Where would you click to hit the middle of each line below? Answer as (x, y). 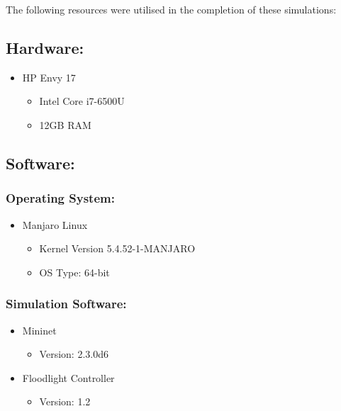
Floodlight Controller (68, 377)
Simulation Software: (66, 304)
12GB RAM (65, 124)
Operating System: (60, 198)
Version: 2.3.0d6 (74, 354)
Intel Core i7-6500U (82, 101)
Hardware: (45, 47)
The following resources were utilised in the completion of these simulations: (171, 9)
